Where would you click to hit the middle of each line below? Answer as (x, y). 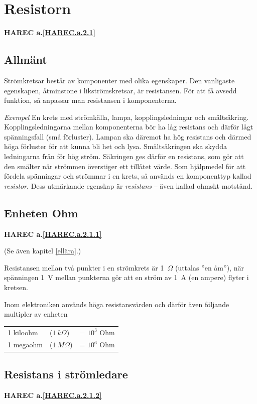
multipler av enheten (36, 314)
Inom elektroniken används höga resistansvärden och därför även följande (117, 304)
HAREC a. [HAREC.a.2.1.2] (53, 395)
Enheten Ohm (41, 213)
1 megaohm (25, 345)
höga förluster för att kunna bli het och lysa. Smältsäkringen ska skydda (115, 146)
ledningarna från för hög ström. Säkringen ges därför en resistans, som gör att (124, 156)
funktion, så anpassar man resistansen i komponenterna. (90, 100)
